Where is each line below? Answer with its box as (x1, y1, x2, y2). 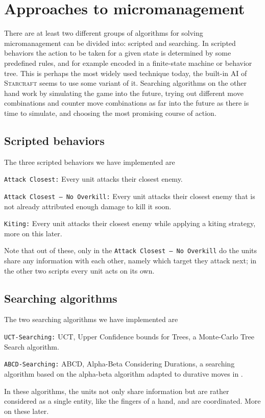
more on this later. (4, 228, 62, 238)
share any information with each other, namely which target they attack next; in (4, 255, 257, 266)
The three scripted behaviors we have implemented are (4, 156, 175, 167)
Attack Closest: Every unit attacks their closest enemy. (4, 174, 183, 184)
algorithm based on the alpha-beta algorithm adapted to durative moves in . (4, 368, 243, 379)
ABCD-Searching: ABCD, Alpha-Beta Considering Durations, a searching (4, 358, 235, 369)
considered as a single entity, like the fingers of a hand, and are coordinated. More (4, 396, 261, 406)
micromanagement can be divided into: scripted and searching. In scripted (4, 37, 236, 48)
